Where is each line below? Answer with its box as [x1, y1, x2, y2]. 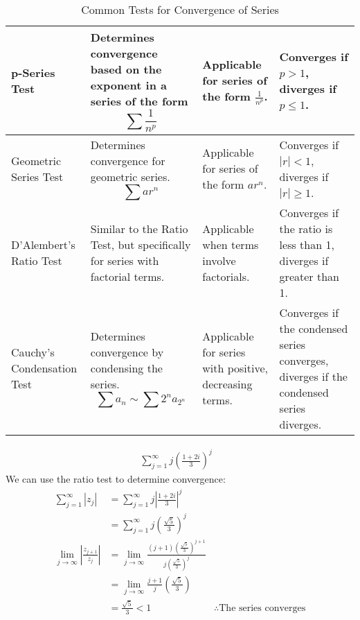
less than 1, [279, 236, 334, 252]
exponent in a [90, 77, 167, 93]
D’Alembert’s [11, 236, 75, 252]
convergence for [90, 152, 165, 169]
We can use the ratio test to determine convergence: [6, 472, 226, 486]
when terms [202, 236, 259, 252]
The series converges [219, 603, 306, 613]
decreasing [202, 376, 253, 393]
